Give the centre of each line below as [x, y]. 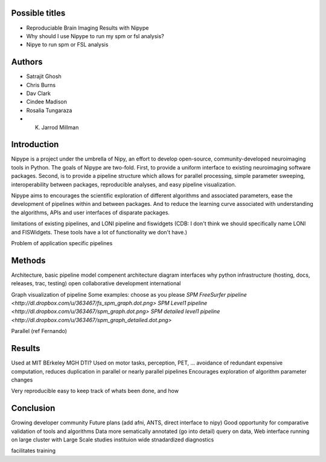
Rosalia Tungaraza [49, 110]
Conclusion [33, 408]
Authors [27, 62]
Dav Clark [39, 93]
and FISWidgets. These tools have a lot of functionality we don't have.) [99, 232]
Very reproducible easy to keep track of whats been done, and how [95, 391]
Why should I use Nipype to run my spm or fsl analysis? [95, 36]
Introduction [35, 144]
